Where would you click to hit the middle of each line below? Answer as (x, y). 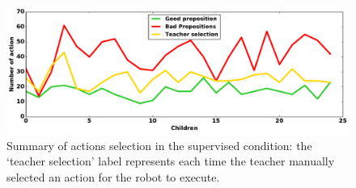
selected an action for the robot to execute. (113, 176)
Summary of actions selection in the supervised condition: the (159, 145)
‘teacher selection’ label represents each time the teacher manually (171, 161)
